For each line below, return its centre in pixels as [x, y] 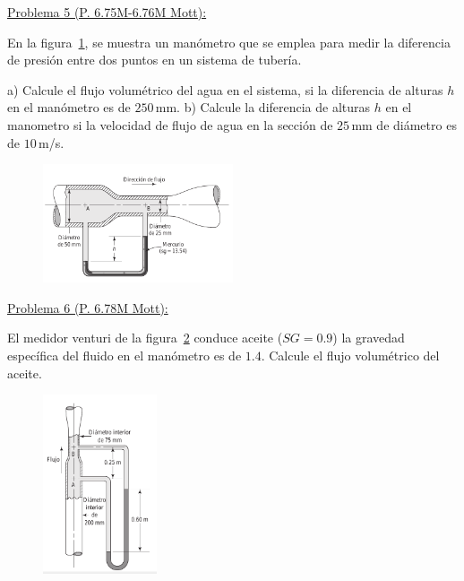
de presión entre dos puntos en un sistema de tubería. [155, 60]
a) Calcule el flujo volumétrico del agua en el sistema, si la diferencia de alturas [225, 89]
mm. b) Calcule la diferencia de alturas [263, 107]
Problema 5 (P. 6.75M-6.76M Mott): [107, 12]
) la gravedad [369, 338]
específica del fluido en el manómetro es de [125, 355]
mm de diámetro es [404, 124]
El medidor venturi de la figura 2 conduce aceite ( [145, 338]
